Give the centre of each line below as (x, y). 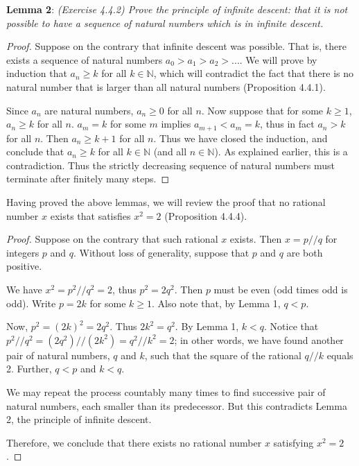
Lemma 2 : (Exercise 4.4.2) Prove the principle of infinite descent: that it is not (177, 9)
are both (305, 252)
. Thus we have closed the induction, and (240, 138)
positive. (24, 266)
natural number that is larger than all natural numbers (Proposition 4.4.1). (166, 86)
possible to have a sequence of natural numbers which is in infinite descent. (165, 23)
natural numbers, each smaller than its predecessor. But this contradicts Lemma (177, 405)
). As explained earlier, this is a (281, 152)
